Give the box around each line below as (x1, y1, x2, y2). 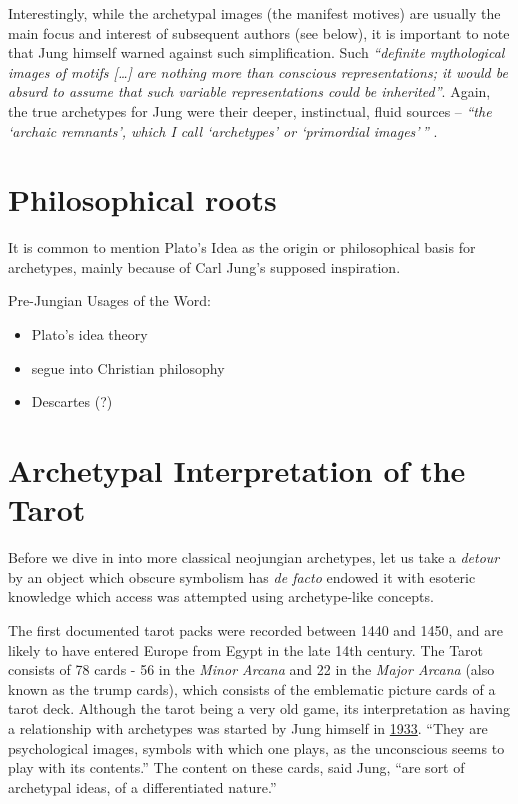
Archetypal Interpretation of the (8, 450, 466, 491)
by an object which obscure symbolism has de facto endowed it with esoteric (8, 566, 476, 587)
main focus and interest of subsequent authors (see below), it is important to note (8, 22, 510, 43)
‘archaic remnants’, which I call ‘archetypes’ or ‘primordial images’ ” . (8, 120, 438, 141)
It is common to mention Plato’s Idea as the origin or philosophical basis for (8, 237, 476, 258)
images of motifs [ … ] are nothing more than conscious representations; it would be (8, 61, 508, 82)
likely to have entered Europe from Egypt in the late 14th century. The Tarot (8, 639, 484, 660)
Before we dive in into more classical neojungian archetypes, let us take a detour (8, 547, 500, 568)
